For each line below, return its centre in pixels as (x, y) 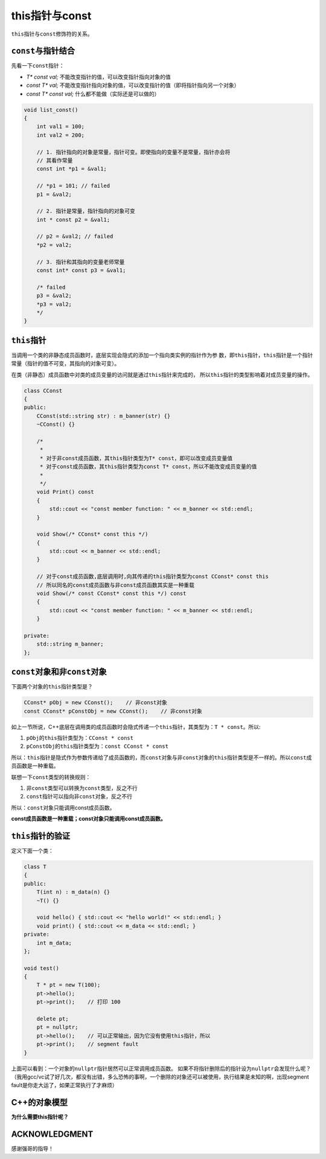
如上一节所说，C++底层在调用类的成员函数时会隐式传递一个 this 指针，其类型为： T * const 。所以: (136, 727)
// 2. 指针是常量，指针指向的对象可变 (86, 211)
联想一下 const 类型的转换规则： (51, 777)
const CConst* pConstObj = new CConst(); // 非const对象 (113, 711)
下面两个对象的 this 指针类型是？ (52, 687)
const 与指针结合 (43, 51)
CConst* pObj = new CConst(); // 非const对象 (95, 703)
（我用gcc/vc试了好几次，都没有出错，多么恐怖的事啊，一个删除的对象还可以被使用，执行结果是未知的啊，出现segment (160, 1077)
